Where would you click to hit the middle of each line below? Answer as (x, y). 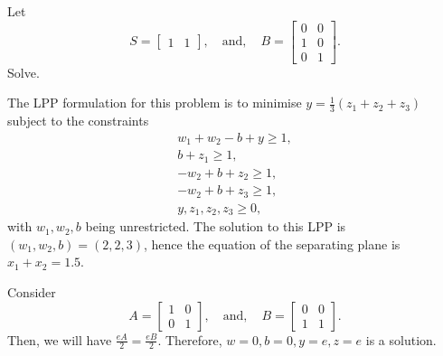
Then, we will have (60, 339)
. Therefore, (190, 339)
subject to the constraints (78, 121)
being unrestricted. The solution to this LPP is (216, 226)
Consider (32, 291)
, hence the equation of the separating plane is (272, 244)
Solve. (24, 72)
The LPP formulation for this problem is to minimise (155, 103)
